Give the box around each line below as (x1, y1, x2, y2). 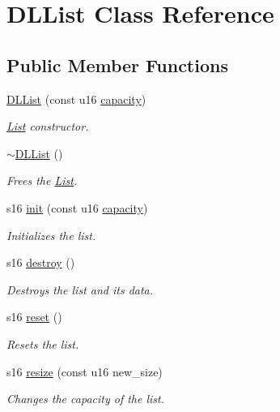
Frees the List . (6, 172, 78, 189)
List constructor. (6, 118, 89, 135)
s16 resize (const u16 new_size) (6, 363, 163, 380)
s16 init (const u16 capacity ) (6, 199, 148, 216)
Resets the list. (6, 335, 79, 352)
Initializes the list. (6, 226, 96, 243)
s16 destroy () (6, 254, 75, 271)
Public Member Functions (6, 52, 228, 77)
